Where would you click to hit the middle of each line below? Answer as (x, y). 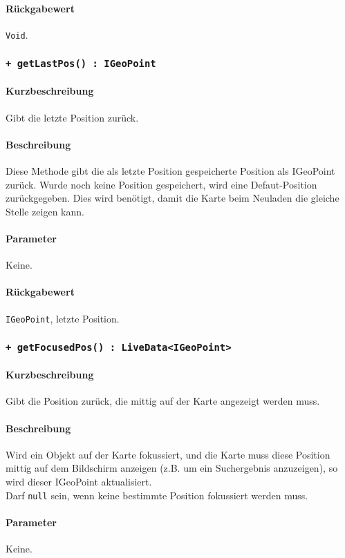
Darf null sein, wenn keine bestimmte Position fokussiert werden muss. (157, 495)
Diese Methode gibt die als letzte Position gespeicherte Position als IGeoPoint (170, 171)
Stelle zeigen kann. (45, 211)
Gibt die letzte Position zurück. (72, 117)
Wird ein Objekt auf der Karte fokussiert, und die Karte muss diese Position (168, 454)
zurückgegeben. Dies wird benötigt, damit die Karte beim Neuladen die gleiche (172, 198)
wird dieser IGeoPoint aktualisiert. (79, 482)
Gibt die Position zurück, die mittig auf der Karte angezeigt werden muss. (163, 401)
